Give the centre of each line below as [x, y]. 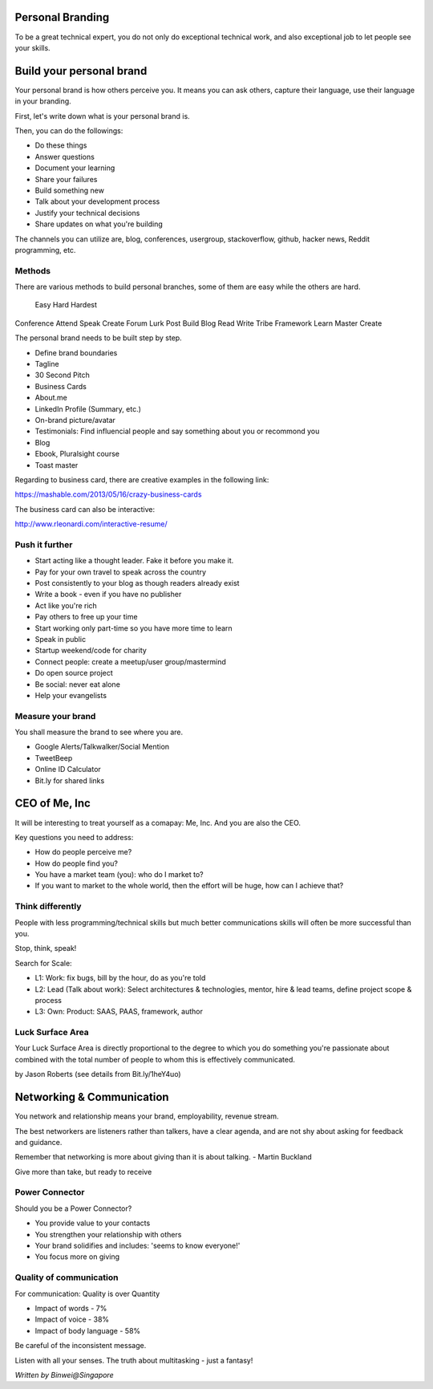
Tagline [47, 363]
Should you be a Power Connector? [73, 1208]
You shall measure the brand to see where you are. [99, 732]
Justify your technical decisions [87, 213]
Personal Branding [62, 17]
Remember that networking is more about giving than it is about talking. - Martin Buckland [163, 1157]
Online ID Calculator [68, 770]
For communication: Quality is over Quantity [87, 1294]
